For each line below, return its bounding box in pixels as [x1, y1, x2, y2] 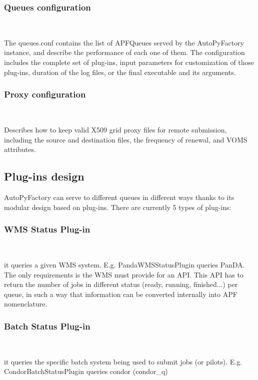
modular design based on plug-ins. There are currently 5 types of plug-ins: [4, 201, 231, 212]
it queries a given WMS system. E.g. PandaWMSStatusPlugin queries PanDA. [4, 259, 245, 269]
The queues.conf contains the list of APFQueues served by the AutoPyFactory [4, 37, 244, 47]
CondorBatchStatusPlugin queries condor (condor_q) [4, 366, 168, 376]
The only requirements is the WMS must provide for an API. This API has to [4, 269, 243, 279]
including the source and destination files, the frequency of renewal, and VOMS [4, 134, 247, 144]
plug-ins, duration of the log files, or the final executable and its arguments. [4, 66, 236, 77]
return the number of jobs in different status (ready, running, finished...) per [4, 279, 238, 289]
